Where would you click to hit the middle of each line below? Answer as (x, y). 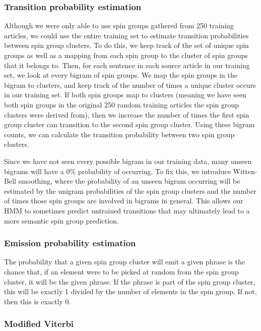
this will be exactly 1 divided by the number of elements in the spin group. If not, (130, 291)
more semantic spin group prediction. (61, 220)
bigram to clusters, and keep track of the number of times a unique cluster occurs (130, 85)
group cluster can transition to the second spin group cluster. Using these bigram (129, 124)
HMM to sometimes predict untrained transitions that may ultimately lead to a (127, 210)
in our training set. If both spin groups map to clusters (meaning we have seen (125, 95)
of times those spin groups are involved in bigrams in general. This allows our (124, 201)
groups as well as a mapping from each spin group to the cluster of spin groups (126, 55)
